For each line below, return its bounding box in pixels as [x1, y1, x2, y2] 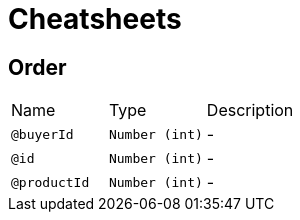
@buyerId [11, 126, 74, 142]
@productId [11, 174, 90, 190]
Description [206, 100, 294, 121]
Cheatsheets [8, 2, 182, 36]
